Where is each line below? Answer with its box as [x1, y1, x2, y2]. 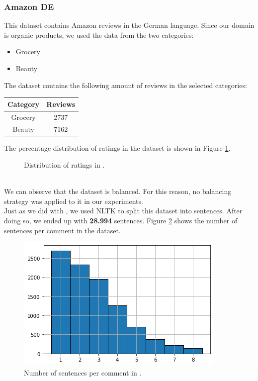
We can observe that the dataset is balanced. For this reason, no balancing [4, 186, 232, 196]
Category [7, 98, 40, 109]
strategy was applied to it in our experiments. [4, 195, 143, 206]
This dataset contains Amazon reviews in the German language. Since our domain [4, 20, 255, 30]
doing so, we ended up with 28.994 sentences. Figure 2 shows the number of [4, 215, 238, 226]
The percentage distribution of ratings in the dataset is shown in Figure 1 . [4, 143, 231, 153]
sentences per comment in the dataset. [4, 225, 121, 235]
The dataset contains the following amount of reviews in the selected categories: [4, 80, 247, 90]
